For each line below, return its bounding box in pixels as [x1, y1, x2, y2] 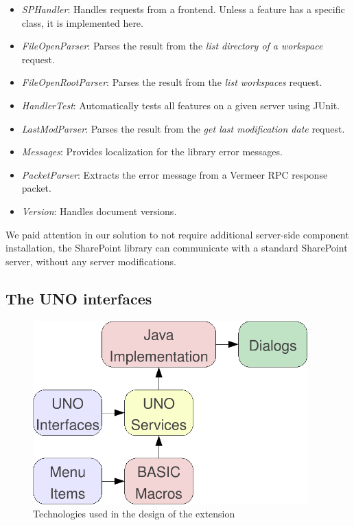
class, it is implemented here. [21, 15, 143, 30]
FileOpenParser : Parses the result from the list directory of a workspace [21, 38, 323, 53]
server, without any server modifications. [5, 254, 176, 268]
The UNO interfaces [5, 287, 152, 309]
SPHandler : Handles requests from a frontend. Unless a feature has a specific [21, 2, 345, 16]
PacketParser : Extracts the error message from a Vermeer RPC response [21, 167, 328, 181]
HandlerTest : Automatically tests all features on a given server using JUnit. [21, 98, 340, 112]
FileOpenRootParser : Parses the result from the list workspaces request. [21, 75, 322, 89]
